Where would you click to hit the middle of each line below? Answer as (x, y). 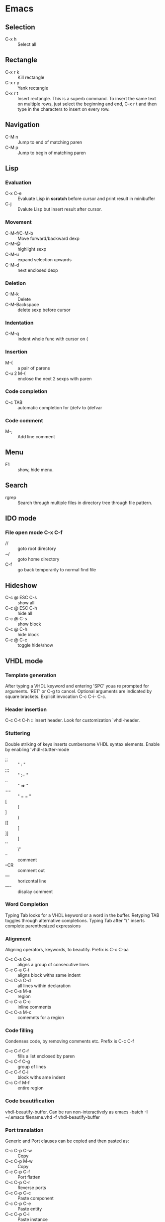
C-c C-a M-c (18, 1012)
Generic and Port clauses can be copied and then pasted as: (67, 1141)
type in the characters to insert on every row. (64, 109)
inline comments (35, 1007)
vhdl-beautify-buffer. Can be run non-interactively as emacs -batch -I (77, 1112)
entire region (31, 1088)
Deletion (16, 283)
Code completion (26, 391)
